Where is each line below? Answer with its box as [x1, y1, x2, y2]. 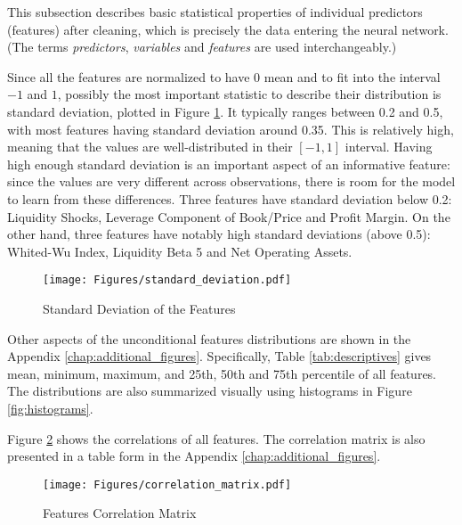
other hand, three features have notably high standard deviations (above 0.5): [7, 225, 431, 243]
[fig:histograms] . [7, 398, 93, 417]
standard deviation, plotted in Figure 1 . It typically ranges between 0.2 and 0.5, [7, 102, 443, 120]
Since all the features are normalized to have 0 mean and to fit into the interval [7, 67, 441, 86]
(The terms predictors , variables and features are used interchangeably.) [7, 37, 397, 56]
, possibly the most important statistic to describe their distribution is [57, 85, 442, 103]
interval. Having [344, 137, 433, 156]
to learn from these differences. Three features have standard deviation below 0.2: [7, 189, 452, 208]
